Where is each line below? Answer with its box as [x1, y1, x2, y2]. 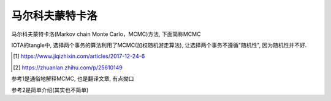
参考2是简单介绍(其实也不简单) [11, 86, 89, 94]
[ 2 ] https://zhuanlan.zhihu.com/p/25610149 [13, 64, 123, 71]
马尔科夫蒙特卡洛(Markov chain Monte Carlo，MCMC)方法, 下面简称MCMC [11, 30, 201, 38]
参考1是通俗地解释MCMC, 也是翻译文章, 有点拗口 [11, 75, 134, 82]
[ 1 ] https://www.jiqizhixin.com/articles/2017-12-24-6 [13, 52, 145, 60]
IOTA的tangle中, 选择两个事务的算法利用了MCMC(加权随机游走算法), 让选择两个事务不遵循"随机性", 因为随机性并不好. [11, 41, 307, 49]
